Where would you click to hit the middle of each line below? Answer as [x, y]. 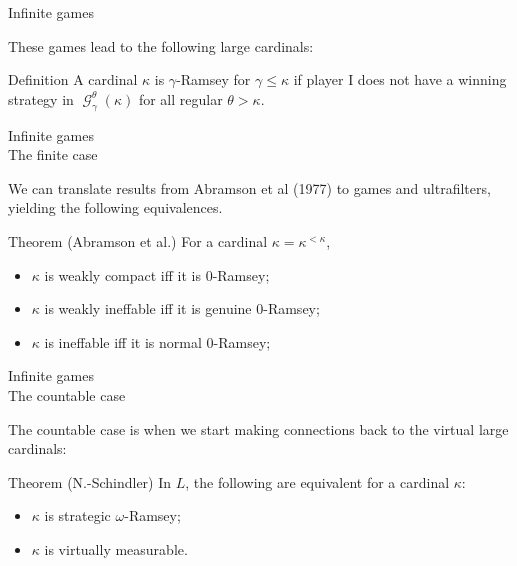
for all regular [180, 98]
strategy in [41, 98]
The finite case [53, 154]
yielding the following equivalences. [115, 207]
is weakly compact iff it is [122, 274]
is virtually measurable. [116, 548]
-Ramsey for [213, 79]
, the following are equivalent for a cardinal [317, 481]
